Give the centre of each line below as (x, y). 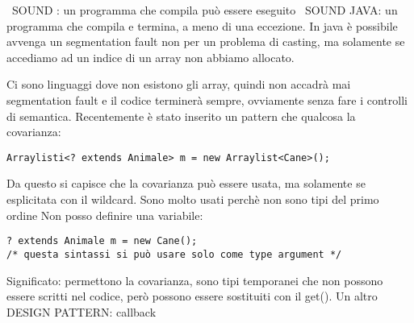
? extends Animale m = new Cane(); (102, 241)
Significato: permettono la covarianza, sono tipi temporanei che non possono (195, 280)
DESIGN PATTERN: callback (82, 311)
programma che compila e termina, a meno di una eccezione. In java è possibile (202, 25)
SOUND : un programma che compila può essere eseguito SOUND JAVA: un (205, 10)
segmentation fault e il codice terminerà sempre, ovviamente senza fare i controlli (207, 99)
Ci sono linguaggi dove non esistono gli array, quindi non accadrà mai (179, 84)
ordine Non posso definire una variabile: (105, 215)
